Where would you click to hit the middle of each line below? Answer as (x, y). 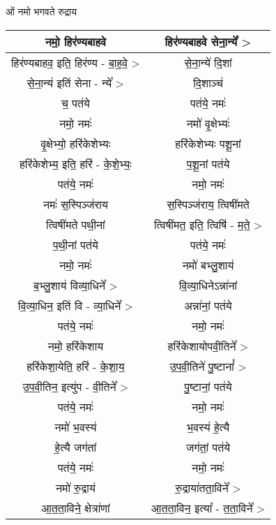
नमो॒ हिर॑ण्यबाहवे (76, 41)
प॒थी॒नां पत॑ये (76, 244)
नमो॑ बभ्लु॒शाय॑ (208, 265)
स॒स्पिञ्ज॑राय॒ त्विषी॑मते (208, 204)
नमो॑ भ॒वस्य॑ (76, 427)
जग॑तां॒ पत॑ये (208, 447)
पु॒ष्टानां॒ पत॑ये (208, 386)
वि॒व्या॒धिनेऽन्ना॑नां (208, 285)
